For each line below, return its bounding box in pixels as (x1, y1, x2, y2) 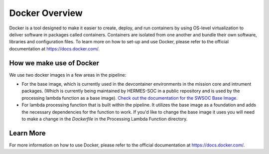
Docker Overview (9, 7, 83, 18)
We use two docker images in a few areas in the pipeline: (9, 72, 127, 78)
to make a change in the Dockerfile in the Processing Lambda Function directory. (21, 116, 188, 122)
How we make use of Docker (9, 59, 100, 67)
